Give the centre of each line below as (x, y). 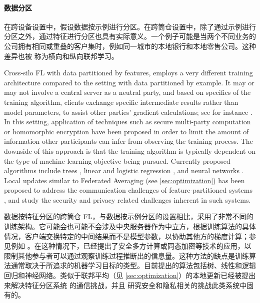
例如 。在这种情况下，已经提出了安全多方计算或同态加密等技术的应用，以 (131, 246)
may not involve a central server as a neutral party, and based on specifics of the (127, 92)
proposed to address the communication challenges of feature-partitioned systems (128, 190)
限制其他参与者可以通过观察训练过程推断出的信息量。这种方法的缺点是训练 (126, 255)
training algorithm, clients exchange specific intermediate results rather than (121, 102)
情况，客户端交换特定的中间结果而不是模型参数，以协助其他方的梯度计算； (126, 236)
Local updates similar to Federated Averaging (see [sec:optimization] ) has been (124, 180)
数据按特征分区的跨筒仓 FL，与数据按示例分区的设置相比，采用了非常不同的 (129, 216)
